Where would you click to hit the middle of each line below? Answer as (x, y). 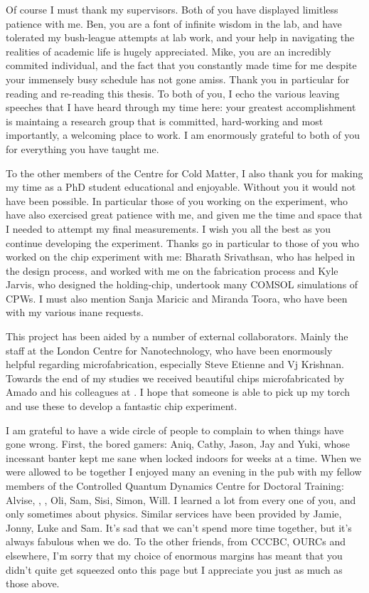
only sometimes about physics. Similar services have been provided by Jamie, (174, 514)
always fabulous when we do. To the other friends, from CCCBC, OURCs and (176, 541)
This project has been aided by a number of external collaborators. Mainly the (177, 336)
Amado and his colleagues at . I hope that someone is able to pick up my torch (178, 392)
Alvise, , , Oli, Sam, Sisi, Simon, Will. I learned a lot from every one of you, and (181, 499)
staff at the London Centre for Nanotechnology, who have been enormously (169, 350)
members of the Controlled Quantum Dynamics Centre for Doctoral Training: (175, 486)
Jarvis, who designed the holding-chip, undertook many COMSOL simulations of (182, 284)
